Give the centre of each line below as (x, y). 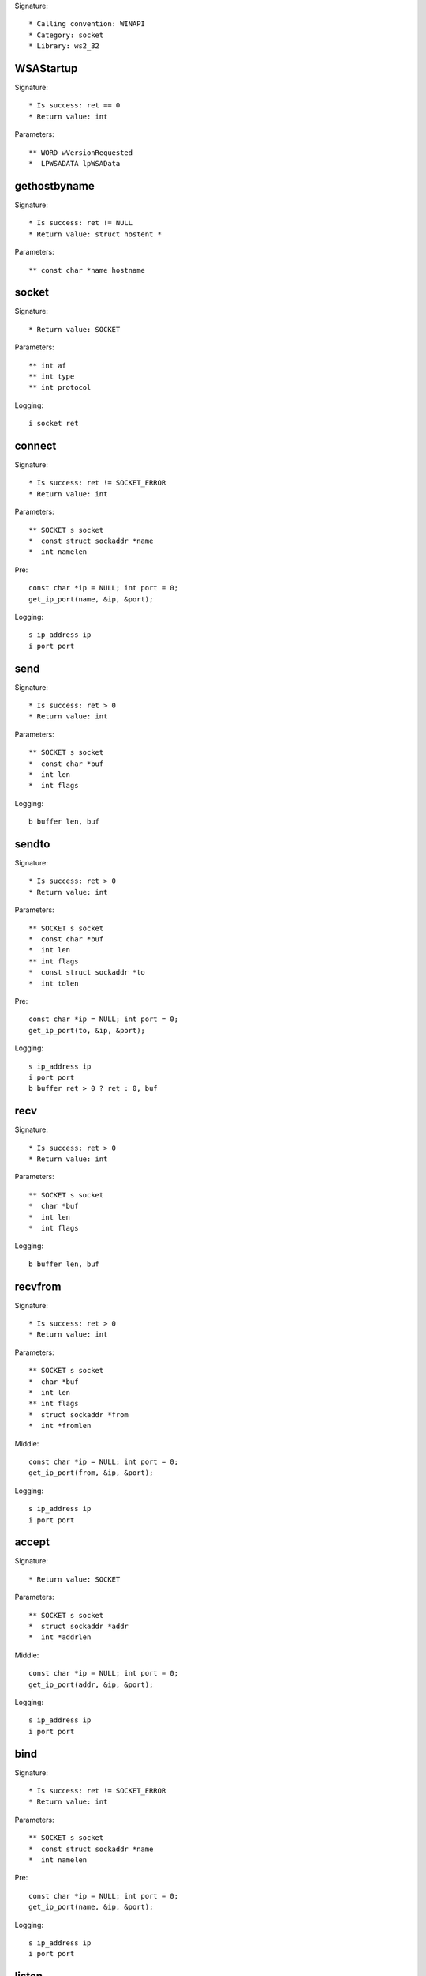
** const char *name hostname (87, 270)
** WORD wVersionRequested (81, 153)
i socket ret (54, 424)
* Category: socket (66, 35)
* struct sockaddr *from (79, 1414)
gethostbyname (54, 186)
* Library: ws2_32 (64, 46)
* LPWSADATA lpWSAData (75, 164)
